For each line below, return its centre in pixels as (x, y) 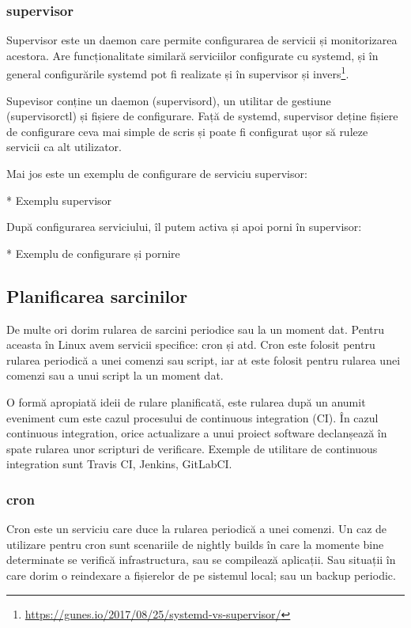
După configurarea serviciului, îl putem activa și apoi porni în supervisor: (184, 227)
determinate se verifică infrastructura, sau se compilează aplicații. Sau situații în (201, 560)
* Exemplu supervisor (59, 200)
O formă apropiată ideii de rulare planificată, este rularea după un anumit (186, 401)
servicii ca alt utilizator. (64, 147)
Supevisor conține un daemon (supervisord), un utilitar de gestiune (169, 100)
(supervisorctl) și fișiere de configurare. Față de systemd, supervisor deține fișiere (202, 116)
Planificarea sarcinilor (97, 295)
